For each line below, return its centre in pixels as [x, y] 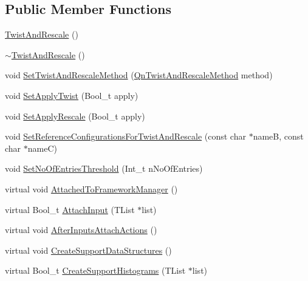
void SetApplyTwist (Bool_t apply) [72, 95]
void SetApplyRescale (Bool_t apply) [75, 116]
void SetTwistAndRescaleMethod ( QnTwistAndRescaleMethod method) [139, 75]
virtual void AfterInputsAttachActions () [81, 230]
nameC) [42, 148]
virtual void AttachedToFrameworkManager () [91, 188]
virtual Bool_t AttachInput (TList [70, 209]
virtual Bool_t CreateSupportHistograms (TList [95, 270]
